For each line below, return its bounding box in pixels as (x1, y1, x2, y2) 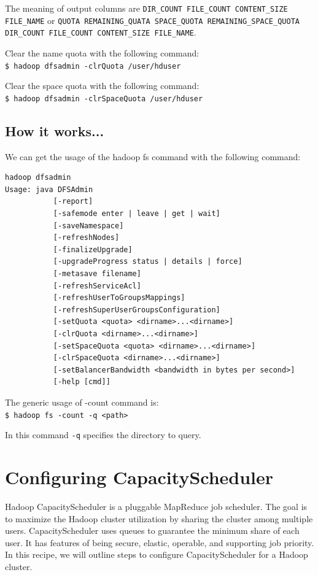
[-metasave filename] (53, 269, 141, 279)
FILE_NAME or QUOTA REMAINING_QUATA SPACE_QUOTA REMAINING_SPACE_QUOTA (5, 14, 300, 26)
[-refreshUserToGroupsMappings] (53, 293, 185, 303)
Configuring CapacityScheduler (5, 465, 274, 490)
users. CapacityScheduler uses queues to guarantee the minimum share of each (5, 524, 300, 537)
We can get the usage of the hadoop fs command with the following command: (5, 150, 301, 163)
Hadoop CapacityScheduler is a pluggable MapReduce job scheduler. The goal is (5, 500, 308, 512)
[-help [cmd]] (53, 377, 111, 387)
